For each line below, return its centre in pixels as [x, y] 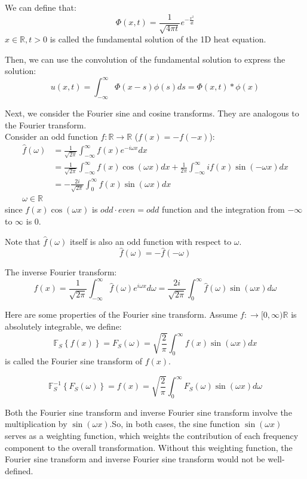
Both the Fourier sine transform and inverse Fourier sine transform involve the [148, 412]
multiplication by [36, 424]
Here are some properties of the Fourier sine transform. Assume [121, 314]
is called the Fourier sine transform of [74, 360]
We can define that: [41, 7]
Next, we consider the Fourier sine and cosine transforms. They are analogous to [152, 113]
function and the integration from [223, 209]
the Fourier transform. [46, 125]
